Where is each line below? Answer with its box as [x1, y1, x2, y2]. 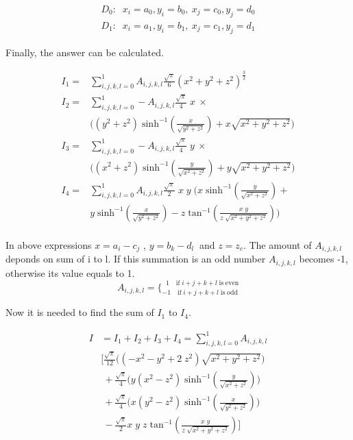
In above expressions [5, 237, 92, 252]
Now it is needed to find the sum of [5, 305, 154, 319]
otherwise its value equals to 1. [5, 265, 135, 280]
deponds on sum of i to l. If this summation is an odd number [5, 252, 266, 266]
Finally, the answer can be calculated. [5, 45, 164, 59]
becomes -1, [299, 252, 348, 266]
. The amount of [243, 237, 312, 252]
